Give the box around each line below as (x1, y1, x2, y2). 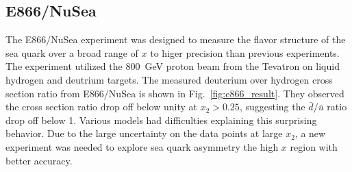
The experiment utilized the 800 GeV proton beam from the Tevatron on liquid (5, 59, 340, 73)
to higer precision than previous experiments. (150, 45, 340, 60)
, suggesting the (239, 99, 305, 114)
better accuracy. (5, 153, 73, 167)
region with (290, 139, 338, 153)
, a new (294, 126, 326, 140)
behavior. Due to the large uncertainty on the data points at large (5, 126, 283, 140)
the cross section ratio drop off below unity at (5, 99, 197, 114)
